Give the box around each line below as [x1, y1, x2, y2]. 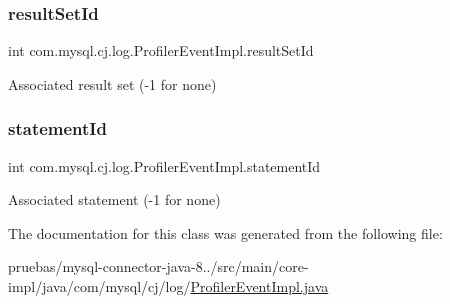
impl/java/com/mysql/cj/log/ [8, 276, 191, 296]
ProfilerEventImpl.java [190, 276, 329, 296]
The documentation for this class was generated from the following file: [8, 222, 443, 243]
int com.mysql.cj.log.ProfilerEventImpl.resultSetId [8, 40, 314, 61]
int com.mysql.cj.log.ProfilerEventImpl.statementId [8, 155, 321, 176]
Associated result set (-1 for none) [8, 73, 217, 94]
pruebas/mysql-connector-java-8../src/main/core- [8, 256, 309, 277]
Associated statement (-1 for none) [8, 189, 221, 210]
